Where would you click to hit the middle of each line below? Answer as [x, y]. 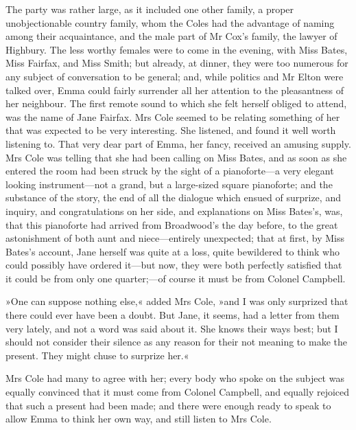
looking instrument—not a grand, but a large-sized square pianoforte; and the [169, 184]
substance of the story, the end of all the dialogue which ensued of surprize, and [173, 197]
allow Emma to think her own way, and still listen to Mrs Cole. [139, 419]
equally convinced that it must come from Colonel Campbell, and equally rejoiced [178, 392]
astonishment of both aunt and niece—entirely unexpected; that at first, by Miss [175, 238]
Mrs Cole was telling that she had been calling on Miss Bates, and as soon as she [176, 157]
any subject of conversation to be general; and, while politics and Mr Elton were [175, 76]
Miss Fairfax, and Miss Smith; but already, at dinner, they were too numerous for [177, 63]
